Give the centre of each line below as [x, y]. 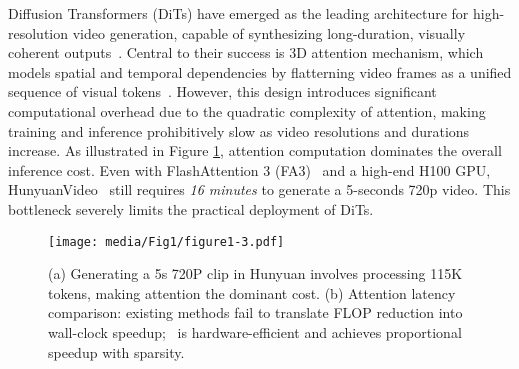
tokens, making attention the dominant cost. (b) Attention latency [252, 292]
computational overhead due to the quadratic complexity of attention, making [247, 110]
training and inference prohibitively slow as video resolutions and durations [239, 130]
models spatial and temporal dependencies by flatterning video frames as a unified [260, 71]
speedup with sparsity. [116, 351]
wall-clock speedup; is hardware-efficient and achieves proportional [255, 331]
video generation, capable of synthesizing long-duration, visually [269, 32]
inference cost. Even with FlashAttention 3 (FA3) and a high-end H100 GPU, [249, 169]
